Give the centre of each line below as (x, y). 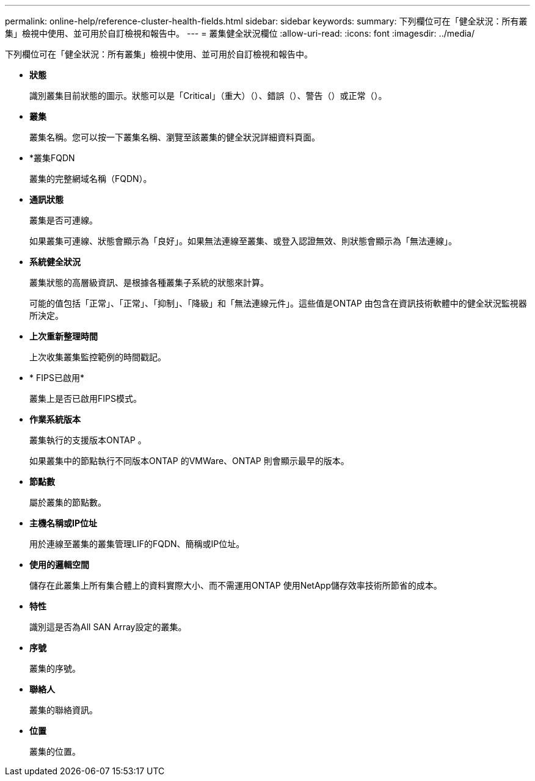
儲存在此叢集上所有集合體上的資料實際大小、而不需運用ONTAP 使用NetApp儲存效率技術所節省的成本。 (236, 585)
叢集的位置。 (55, 751)
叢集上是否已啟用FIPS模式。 (86, 398)
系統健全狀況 (55, 262)
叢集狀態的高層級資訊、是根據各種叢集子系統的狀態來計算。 (149, 282)
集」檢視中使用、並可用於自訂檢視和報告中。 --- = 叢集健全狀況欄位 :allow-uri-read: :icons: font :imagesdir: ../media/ (240, 33)
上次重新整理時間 (64, 336)
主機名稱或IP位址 (64, 523)
